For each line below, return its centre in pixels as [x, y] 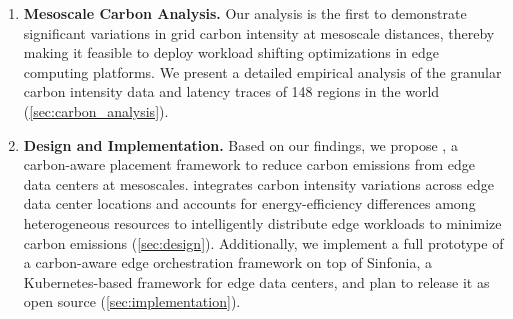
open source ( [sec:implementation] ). [132, 301]
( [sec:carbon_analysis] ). [96, 110]
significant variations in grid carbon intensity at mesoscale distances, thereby [259, 32]
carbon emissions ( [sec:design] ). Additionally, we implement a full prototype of [263, 242]
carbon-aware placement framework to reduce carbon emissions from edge [249, 164]
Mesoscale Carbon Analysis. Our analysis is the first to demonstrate [245, 13]
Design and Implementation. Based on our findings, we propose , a [240, 144]
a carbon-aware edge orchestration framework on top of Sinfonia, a [228, 262]
